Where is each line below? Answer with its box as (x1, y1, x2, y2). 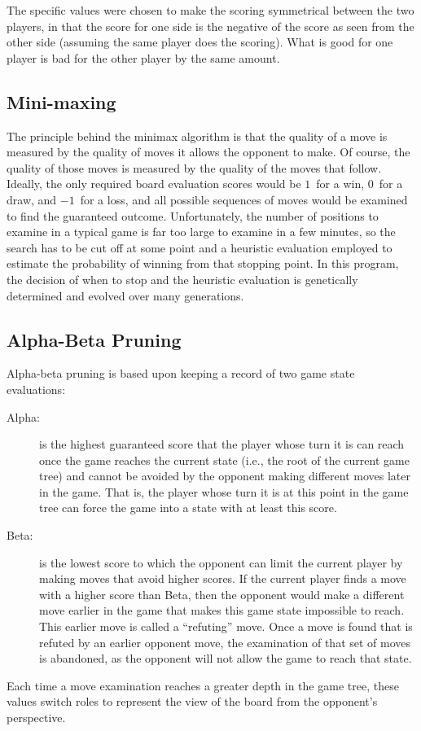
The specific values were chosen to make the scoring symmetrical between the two (7, 2, 414, 18)
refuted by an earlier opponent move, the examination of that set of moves (39, 633, 411, 650)
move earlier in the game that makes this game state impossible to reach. (39, 602, 405, 619)
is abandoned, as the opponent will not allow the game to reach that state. (39, 650, 412, 667)
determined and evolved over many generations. (7, 287, 244, 304)
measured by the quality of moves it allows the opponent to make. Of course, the (7, 143, 410, 160)
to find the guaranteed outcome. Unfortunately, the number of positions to (7, 207, 379, 224)
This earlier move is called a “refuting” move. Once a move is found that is (39, 618, 413, 635)
